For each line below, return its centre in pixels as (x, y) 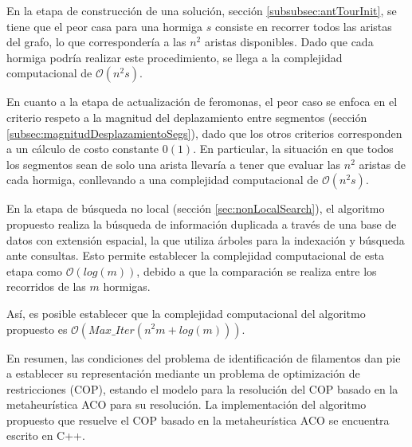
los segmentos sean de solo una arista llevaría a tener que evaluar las (174, 164)
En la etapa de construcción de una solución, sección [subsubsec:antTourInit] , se (202, 10)
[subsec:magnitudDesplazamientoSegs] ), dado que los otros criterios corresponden (204, 133)
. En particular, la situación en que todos (293, 149)
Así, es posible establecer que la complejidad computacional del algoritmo (186, 313)
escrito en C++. (46, 435)
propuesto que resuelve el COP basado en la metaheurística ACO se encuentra (198, 420)
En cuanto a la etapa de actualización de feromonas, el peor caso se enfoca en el (202, 102)
